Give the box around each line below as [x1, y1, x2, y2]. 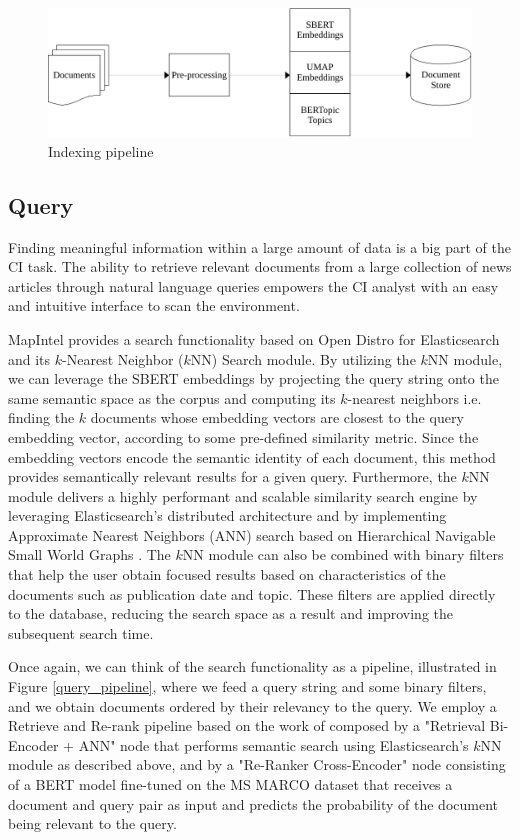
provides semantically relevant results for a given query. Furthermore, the [8, 466, 457, 487]
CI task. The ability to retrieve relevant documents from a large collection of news [8, 256, 512, 277]
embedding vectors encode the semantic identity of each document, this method [8, 446, 496, 467]
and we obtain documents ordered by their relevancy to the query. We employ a [8, 695, 497, 716]
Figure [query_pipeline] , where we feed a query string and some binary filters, [8, 676, 487, 697]
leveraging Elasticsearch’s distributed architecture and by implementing [8, 505, 447, 526]
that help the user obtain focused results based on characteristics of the [8, 564, 446, 585]
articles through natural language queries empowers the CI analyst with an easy [8, 275, 499, 296]
